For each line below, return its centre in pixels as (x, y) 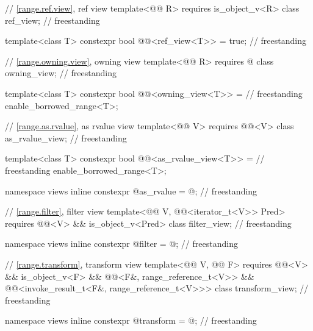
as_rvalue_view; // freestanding (66, 137)
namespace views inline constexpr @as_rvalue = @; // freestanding (131, 190)
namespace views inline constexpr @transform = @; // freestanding (131, 320)
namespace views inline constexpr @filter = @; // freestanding (121, 244)
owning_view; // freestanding (61, 73)
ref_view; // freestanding (52, 20)
